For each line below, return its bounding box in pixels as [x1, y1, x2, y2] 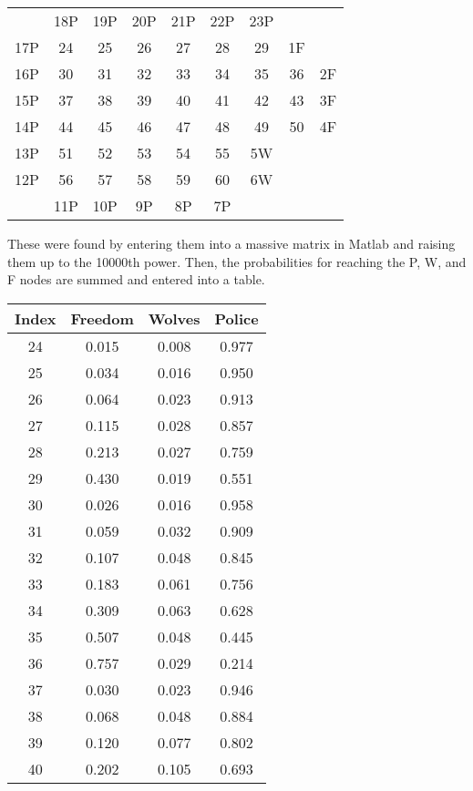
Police [214, 307, 259, 329]
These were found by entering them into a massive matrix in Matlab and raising [7, 234, 456, 252]
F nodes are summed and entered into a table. [7, 270, 265, 289]
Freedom [70, 307, 134, 329]
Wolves [148, 307, 201, 329]
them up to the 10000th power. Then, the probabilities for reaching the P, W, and [7, 252, 467, 271]
